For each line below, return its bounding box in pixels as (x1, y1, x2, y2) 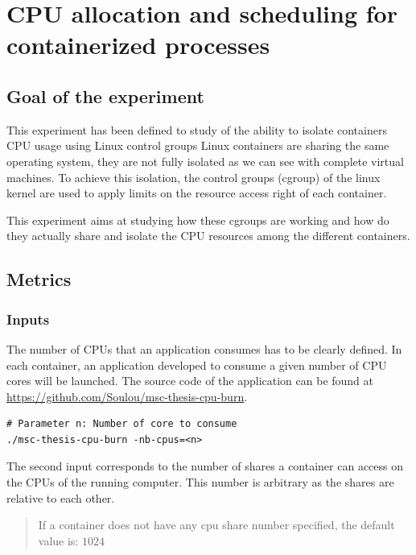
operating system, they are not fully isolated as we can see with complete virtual (6, 152, 404, 169)
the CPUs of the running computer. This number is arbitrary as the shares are (6, 474, 394, 491)
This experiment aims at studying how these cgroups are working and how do (6, 211, 389, 228)
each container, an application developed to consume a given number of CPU (6, 356, 387, 373)
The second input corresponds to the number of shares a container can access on (6, 458, 404, 474)
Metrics (6, 267, 72, 292)
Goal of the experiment (6, 83, 204, 108)
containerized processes (6, 28, 270, 61)
